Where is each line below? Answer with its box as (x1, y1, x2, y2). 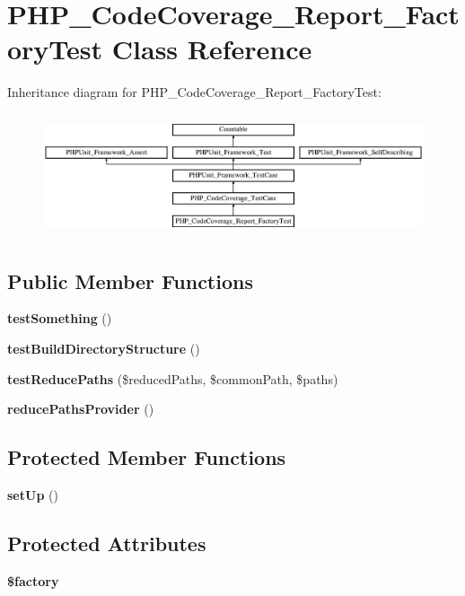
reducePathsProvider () (7, 399, 154, 418)
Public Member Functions (7, 267, 253, 294)
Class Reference (111, 31, 312, 67)
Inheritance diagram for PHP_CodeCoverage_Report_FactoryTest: (7, 83, 382, 101)
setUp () (7, 486, 58, 504)
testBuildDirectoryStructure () (7, 339, 200, 358)
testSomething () (7, 309, 112, 328)
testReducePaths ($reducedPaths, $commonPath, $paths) (7, 369, 338, 388)
